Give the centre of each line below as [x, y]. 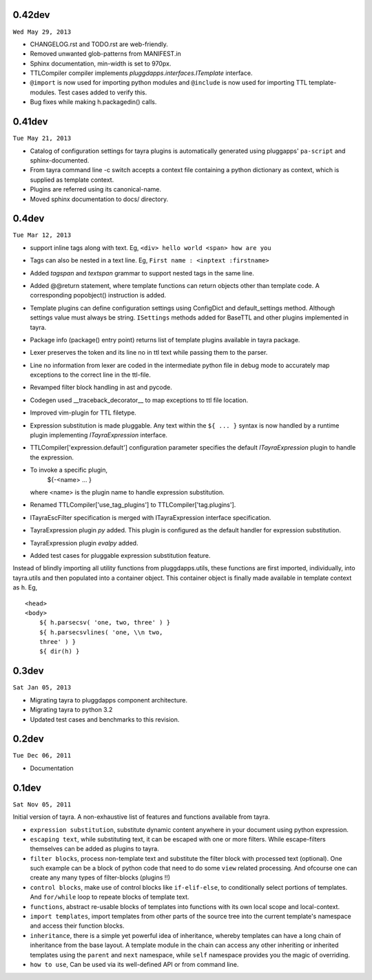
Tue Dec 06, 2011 [42, 755]
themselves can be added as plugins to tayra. [95, 849]
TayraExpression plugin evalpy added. [84, 543]
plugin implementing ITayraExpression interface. [99, 435]
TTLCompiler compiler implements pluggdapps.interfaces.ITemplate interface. [141, 73]
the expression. [52, 457]
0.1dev [27, 788]
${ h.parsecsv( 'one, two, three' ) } [105, 623]
